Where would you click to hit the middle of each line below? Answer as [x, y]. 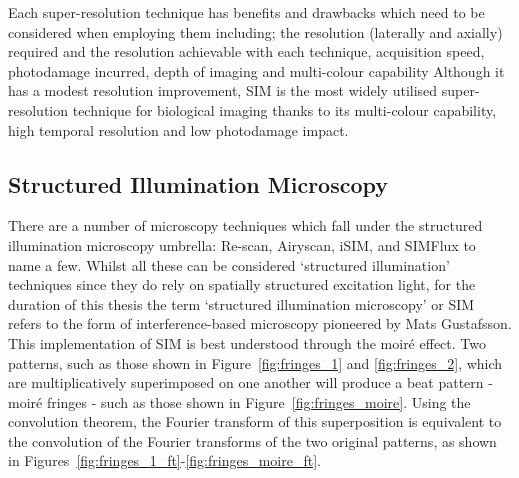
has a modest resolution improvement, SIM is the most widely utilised [223, 90]
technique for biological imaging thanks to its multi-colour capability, [284, 109]
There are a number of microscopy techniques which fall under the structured [245, 225]
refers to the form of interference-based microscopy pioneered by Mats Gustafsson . [260, 323]
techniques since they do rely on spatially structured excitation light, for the [242, 284]
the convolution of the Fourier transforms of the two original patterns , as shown [252, 440]
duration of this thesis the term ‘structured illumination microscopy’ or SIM [241, 303]
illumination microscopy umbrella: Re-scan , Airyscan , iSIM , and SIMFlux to [242, 244]
